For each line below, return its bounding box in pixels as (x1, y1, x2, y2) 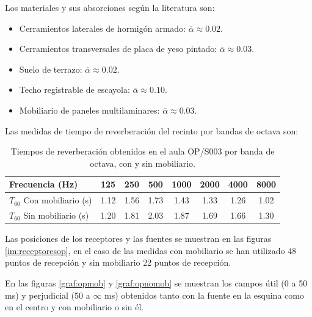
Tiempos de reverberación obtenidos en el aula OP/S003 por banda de (10, 145, 275, 158)
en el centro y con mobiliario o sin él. (5, 301, 144, 313)
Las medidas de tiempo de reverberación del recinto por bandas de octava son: (5, 124, 299, 137)
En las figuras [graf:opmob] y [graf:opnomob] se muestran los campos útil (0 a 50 (5, 276, 308, 289)
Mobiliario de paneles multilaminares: (19, 103, 160, 116)
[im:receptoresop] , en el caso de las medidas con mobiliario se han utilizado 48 (5, 244, 297, 257)
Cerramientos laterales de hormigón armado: (19, 21, 186, 34)
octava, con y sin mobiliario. (90, 156, 195, 169)
